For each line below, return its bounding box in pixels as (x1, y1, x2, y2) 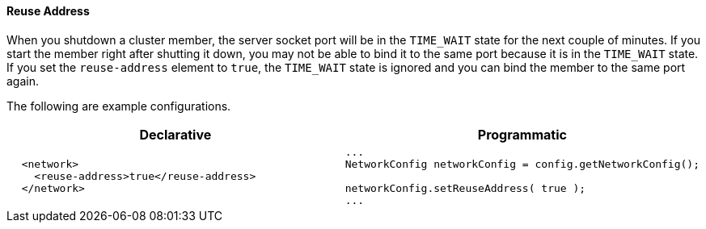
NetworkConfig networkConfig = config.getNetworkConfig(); (345, 157, 700, 170)
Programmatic (477, 126, 567, 143)
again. (6, 73, 40, 88)
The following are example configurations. (6, 98, 231, 113)
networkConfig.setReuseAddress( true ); (345, 181, 586, 194)
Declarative (139, 126, 212, 143)
